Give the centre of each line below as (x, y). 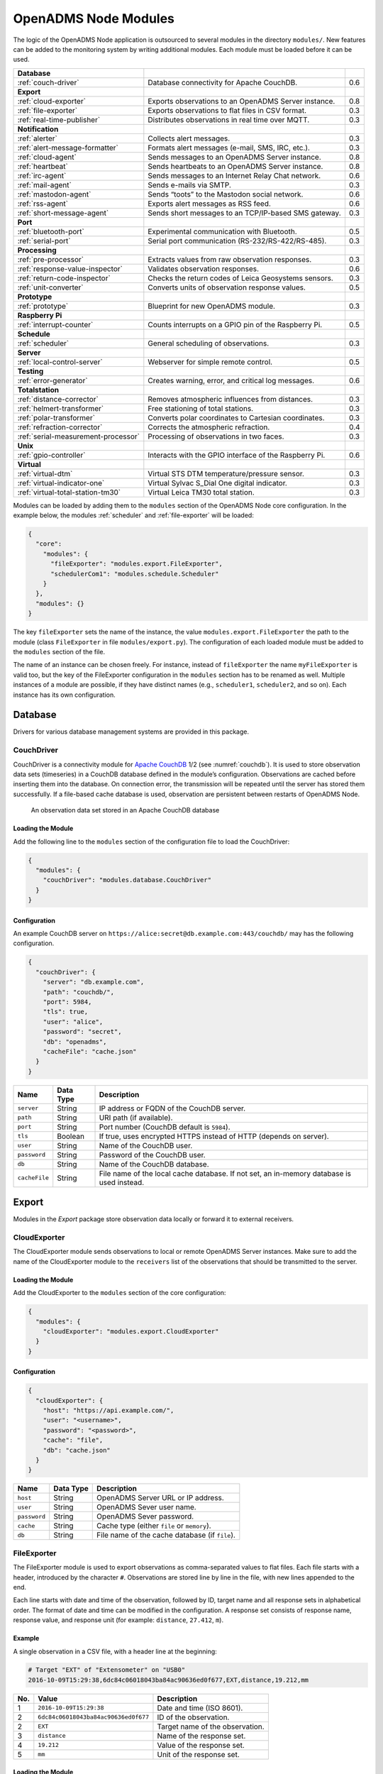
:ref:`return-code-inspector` (64, 278)
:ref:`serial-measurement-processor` (79, 436)
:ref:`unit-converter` (51, 287)
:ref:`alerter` (38, 138)
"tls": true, (66, 1012)
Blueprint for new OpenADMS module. (212, 306)
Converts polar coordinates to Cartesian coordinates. (237, 417)
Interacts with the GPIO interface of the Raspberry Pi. (237, 455)
